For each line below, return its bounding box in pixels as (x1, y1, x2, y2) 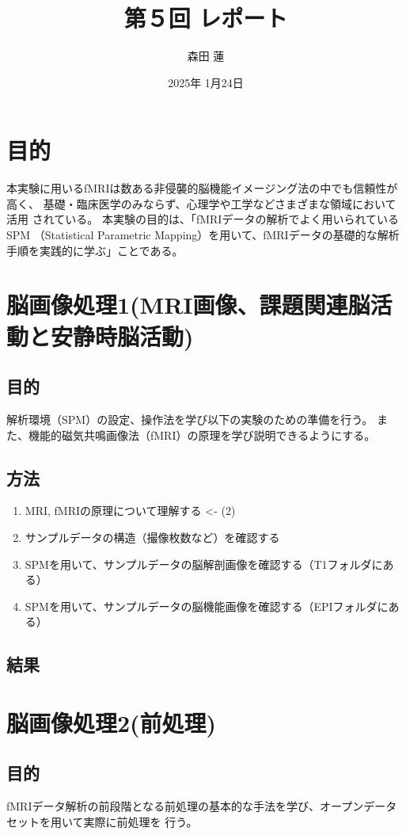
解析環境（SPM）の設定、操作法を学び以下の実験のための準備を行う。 (6, 410, 374, 427)
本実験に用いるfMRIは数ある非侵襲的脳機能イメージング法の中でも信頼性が (6, 180, 398, 196)
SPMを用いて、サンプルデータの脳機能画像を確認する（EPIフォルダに (25, 597, 389, 614)
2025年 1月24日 (168, 74, 244, 90)
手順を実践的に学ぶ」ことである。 (6, 242, 184, 258)
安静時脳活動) (51, 319, 194, 352)
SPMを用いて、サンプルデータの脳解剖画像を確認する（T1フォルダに (25, 555, 383, 572)
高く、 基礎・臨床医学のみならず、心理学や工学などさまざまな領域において (6, 195, 397, 212)
